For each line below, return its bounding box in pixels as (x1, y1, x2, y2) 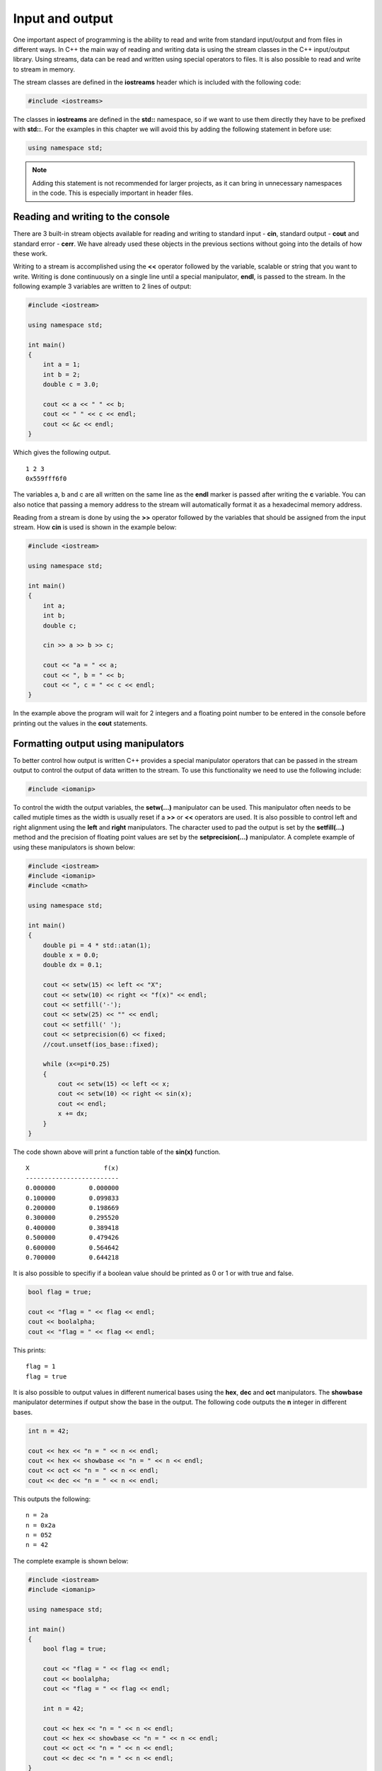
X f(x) (25, 1164, 120, 1172)
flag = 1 (25, 1362, 56, 1371)
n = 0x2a (25, 1521, 56, 1529)
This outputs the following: (13, 1495, 91, 1503)
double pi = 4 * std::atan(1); (42, 941, 151, 949)
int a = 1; (42, 361, 81, 368)
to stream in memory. (13, 64, 76, 74)
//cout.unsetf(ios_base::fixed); (42, 1040, 159, 1048)
